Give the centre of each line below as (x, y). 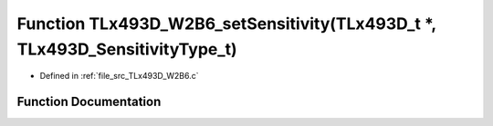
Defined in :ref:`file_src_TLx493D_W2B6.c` (120, 76)
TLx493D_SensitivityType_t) (127, 49)
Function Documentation (89, 102)
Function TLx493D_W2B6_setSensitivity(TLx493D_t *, (227, 24)
